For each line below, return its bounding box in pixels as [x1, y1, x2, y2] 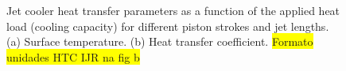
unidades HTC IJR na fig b [6, 48, 140, 65]
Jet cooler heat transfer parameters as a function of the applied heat [6, 2, 340, 18]
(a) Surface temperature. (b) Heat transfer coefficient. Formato [6, 33, 313, 50]
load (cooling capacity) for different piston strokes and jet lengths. [6, 17, 329, 34]
